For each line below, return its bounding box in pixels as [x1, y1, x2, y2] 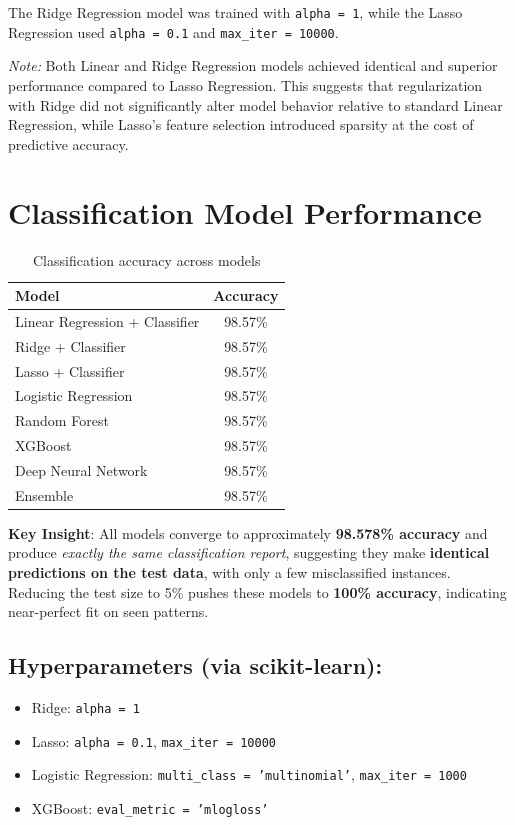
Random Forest [15, 410, 109, 431]
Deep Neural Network [15, 459, 148, 480]
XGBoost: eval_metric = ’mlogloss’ [31, 797, 269, 818]
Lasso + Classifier [15, 360, 125, 381]
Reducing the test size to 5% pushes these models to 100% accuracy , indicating [8, 581, 507, 602]
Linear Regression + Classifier [15, 310, 200, 331]
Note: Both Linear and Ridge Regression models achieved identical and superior [8, 55, 498, 76]
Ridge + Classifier [15, 335, 126, 356]
